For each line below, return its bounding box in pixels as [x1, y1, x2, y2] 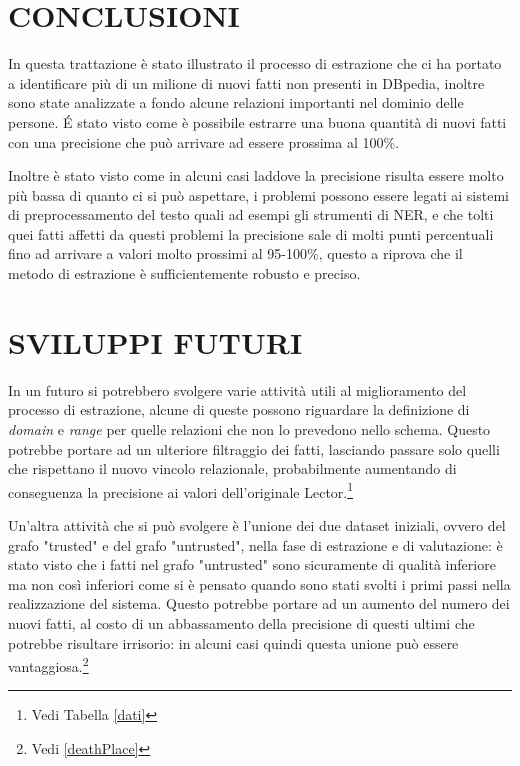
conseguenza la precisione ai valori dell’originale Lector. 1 [8, 478, 354, 502]
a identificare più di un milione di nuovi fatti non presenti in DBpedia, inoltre [8, 72, 485, 93]
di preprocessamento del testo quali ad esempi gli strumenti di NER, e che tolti [8, 204, 494, 225]
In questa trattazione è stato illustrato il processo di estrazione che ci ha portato [8, 53, 502, 74]
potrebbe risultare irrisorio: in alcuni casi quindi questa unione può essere [8, 632, 459, 653]
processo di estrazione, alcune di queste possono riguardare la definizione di [8, 399, 470, 420]
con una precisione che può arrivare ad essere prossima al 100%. [8, 131, 400, 152]
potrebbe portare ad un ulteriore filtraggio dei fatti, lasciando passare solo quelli [8, 438, 500, 459]
